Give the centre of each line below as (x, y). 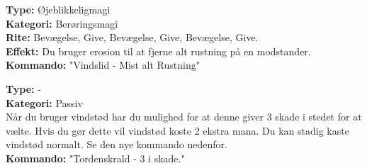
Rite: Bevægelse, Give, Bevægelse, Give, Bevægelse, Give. (132, 37)
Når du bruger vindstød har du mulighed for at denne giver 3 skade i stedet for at (184, 117)
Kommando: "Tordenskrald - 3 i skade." (95, 158)
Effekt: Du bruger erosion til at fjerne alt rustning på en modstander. (158, 51)
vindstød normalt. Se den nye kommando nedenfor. (117, 144)
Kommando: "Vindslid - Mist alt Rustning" (103, 65)
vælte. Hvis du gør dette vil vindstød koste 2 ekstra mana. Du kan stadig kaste (177, 130)
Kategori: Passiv (44, 102)
